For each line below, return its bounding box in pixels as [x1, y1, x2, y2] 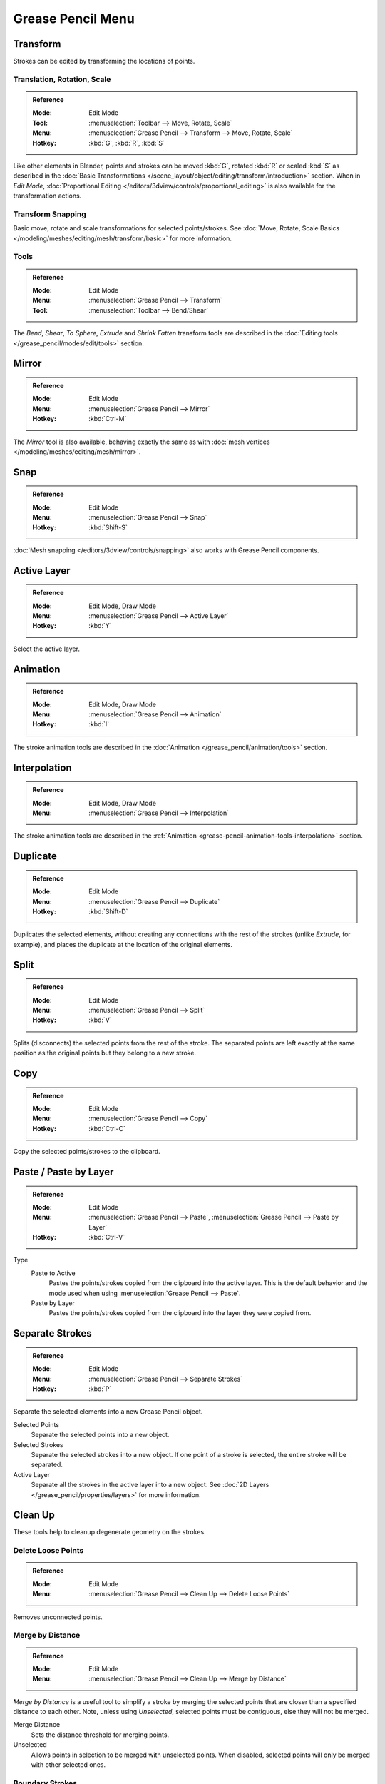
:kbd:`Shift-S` [88, 523, 128, 532]
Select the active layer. [13, 644, 80, 653]
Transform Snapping [13, 209, 87, 219]
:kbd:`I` [88, 720, 110, 729]
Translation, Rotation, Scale [13, 74, 111, 84]
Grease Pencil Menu [13, 11, 135, 26]
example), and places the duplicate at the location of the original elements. [13, 940, 233, 948]
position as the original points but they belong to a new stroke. [13, 1049, 196, 1058]
